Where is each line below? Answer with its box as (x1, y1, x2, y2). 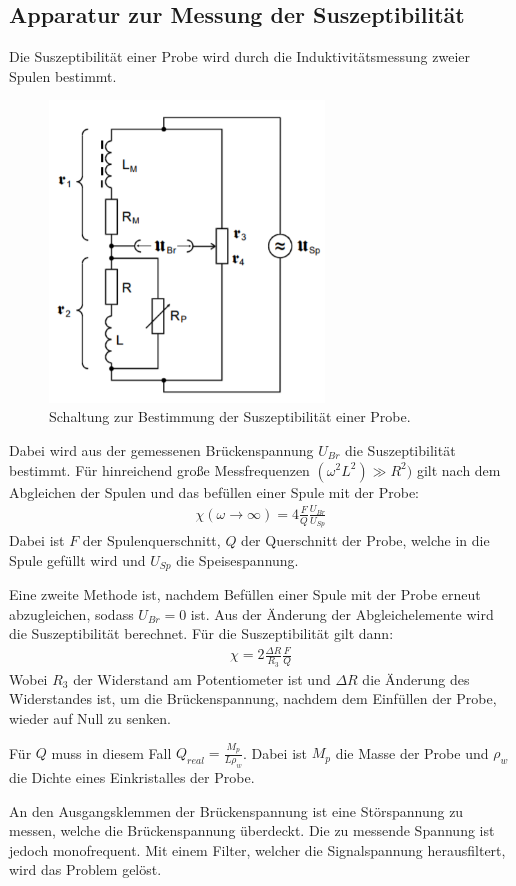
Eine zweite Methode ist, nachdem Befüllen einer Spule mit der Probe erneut (9, 584, 481, 605)
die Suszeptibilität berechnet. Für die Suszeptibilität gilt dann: (9, 623, 394, 644)
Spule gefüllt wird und (9, 549, 146, 570)
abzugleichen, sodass (9, 603, 134, 624)
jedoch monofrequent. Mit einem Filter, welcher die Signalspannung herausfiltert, (9, 839, 506, 860)
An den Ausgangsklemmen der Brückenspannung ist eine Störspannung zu (9, 800, 464, 821)
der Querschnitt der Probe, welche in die (241, 530, 490, 551)
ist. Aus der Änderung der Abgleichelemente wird (190, 603, 494, 624)
